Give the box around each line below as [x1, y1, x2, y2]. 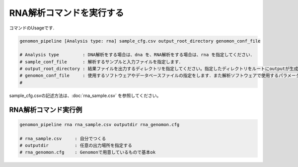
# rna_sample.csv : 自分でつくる [19, 136, 106, 141]
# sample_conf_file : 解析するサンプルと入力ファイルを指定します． [19, 59, 183, 65]
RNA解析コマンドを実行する [9, 7, 124, 18]
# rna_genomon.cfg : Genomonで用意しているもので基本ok [19, 150, 156, 155]
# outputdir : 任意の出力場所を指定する [19, 143, 133, 149]
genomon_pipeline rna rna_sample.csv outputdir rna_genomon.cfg [19, 122, 180, 127]
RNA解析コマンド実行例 [9, 105, 82, 114]
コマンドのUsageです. [9, 25, 55, 31]
